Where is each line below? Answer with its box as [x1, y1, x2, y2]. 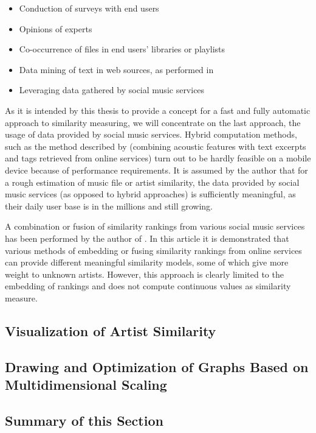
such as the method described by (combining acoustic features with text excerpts [5, 139, 306, 152]
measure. [5, 291, 38, 304]
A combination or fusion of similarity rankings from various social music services [5, 220, 305, 233]
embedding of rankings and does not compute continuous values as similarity [5, 280, 291, 292]
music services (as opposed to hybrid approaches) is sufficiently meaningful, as [5, 188, 296, 200]
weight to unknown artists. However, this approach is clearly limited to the [5, 267, 284, 280]
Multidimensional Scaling [5, 375, 167, 394]
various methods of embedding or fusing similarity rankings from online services [5, 244, 302, 256]
